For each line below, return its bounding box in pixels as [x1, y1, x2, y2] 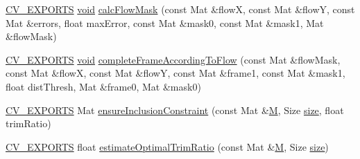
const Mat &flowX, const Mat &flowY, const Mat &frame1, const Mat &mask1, [6, 66, 345, 80]
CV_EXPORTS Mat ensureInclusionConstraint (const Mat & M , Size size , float [6, 102, 344, 117]
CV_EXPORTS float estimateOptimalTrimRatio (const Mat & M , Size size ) [6, 139, 329, 153]
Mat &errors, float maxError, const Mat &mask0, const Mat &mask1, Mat [6, 15, 324, 30]
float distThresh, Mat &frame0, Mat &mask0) [6, 79, 201, 93]
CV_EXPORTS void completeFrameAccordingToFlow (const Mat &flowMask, [6, 52, 341, 66]
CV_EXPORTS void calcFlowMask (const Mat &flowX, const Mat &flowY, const [6, 2, 355, 16]
